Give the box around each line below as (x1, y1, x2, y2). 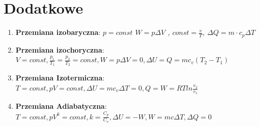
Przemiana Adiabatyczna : (15, 101, 107, 111)
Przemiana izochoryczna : (15, 44, 104, 55)
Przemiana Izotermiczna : (15, 72, 105, 83)
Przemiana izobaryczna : (15, 27, 101, 37)
